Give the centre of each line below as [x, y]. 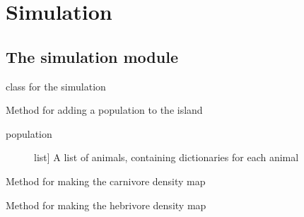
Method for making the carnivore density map [106, 181]
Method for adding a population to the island [104, 110]
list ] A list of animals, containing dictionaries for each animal [166, 157]
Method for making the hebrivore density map [106, 205]
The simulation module [92, 56]
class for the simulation [56, 86]
